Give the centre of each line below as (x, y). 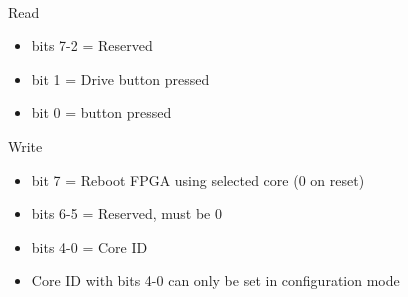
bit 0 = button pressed (101, 112)
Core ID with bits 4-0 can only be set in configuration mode (215, 280)
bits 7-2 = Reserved (92, 45)
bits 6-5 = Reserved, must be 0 (127, 213)
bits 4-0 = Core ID (89, 246)
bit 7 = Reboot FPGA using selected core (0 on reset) (198, 179)
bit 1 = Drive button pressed (120, 78)
